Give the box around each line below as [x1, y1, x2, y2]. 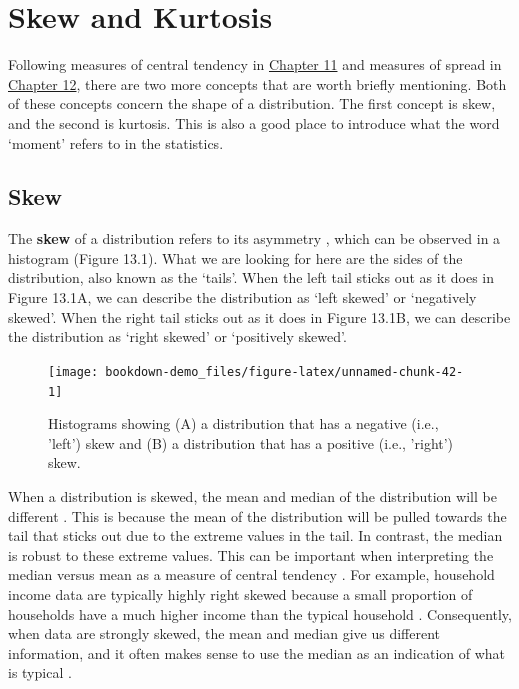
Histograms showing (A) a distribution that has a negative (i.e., [48, 413, 439, 434]
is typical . [8, 662, 72, 683]
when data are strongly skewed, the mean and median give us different [8, 623, 440, 644]
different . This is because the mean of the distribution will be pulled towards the [8, 505, 507, 526]
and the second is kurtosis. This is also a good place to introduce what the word [8, 112, 500, 133]
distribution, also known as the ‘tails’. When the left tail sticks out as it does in [8, 267, 494, 288]
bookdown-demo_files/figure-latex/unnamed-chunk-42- [105, 364, 464, 379]
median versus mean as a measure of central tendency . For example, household [8, 564, 495, 585]
